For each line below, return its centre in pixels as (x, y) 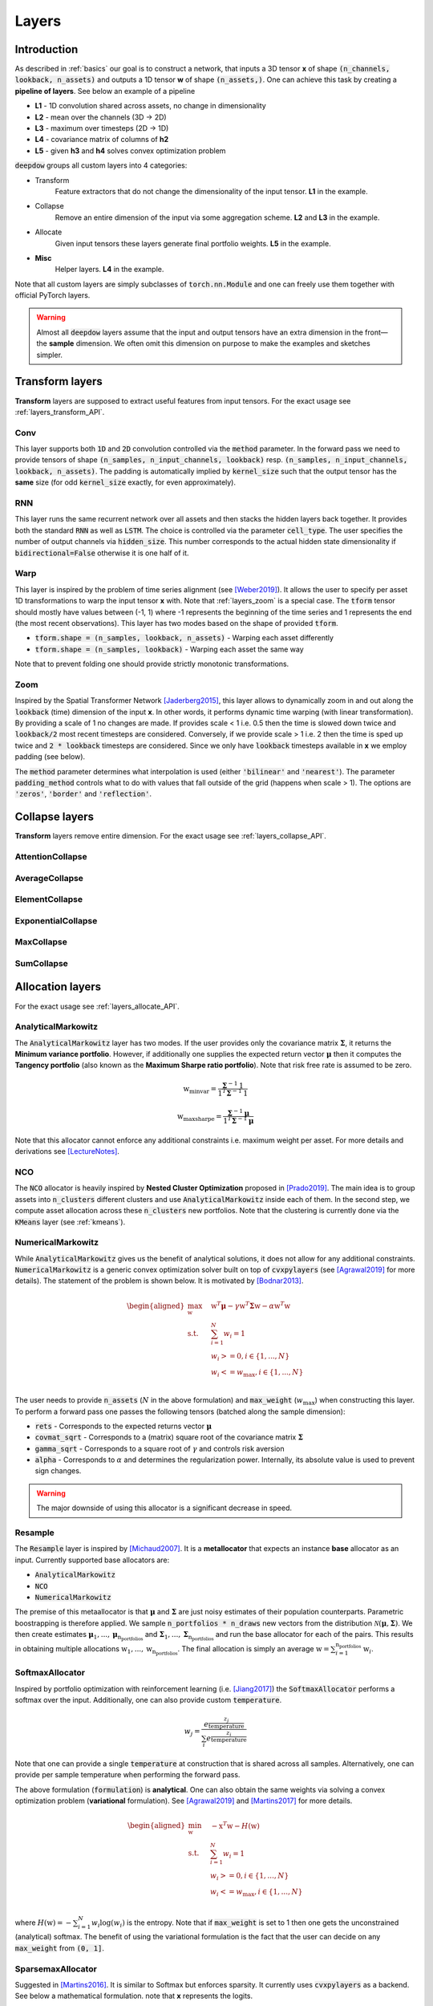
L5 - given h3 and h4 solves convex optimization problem (130, 150)
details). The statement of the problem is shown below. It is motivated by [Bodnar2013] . (159, 1281)
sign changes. (58, 1471)
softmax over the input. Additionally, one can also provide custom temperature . (148, 1700)
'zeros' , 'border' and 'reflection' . (83, 794)
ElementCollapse (49, 899)
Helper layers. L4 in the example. (109, 270)
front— (376, 332)
